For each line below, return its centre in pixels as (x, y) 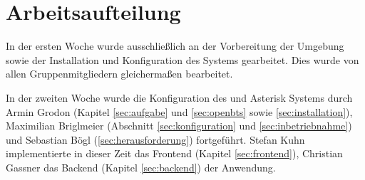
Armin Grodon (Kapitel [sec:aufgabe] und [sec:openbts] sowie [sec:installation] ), (179, 111)
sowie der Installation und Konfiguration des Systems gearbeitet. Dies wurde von (182, 59)
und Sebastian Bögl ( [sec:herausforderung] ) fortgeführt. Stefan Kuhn (155, 139)
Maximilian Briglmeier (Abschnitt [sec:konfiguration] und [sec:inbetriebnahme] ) (179, 126)
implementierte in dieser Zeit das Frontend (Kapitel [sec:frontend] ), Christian (174, 153)
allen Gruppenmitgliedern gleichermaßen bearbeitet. (119, 74)
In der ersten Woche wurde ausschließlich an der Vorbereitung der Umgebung (175, 46)
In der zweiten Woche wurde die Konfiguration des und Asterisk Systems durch (179, 97)
